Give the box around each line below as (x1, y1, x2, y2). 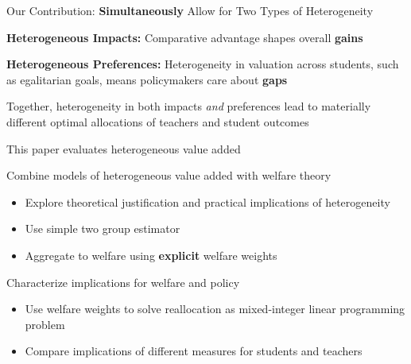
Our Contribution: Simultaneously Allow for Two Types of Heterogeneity (6, 2, 374, 18)
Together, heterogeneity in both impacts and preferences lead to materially (6, 98, 371, 114)
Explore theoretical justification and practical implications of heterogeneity (25, 193, 390, 210)
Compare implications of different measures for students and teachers (25, 343, 363, 359)
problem (25, 316, 65, 332)
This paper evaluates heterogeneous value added (6, 140, 241, 157)
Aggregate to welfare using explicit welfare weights (25, 246, 277, 263)
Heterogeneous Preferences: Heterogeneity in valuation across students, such (6, 56, 399, 72)
